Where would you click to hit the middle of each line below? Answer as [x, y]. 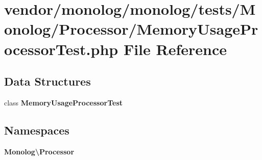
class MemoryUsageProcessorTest [63, 102]
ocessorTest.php [61, 49]
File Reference [175, 49]
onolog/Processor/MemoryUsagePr [131, 29]
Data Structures [47, 81]
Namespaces [37, 130]
